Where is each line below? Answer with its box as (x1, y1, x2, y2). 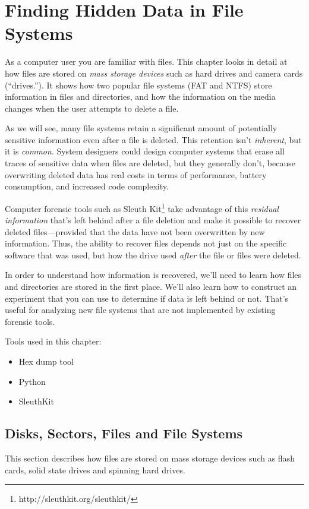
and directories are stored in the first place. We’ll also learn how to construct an (5, 280, 297, 293)
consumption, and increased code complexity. (5, 180, 169, 192)
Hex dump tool (18, 355, 74, 368)
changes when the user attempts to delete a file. (5, 102, 179, 114)
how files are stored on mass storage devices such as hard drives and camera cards (5, 67, 303, 79)
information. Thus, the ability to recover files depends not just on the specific (5, 237, 287, 249)
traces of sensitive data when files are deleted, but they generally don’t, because (5, 157, 295, 169)
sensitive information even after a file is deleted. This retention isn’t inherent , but (5, 133, 302, 146)
